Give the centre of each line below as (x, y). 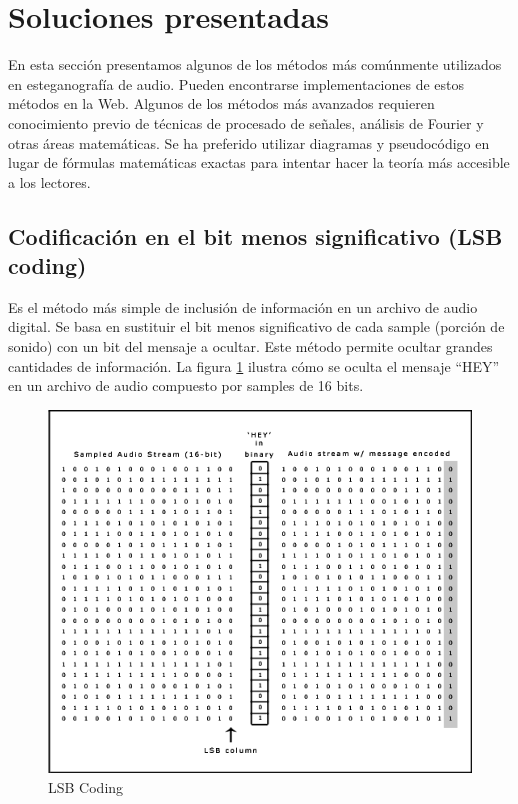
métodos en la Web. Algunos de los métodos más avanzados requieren (221, 103)
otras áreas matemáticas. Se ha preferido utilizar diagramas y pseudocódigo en (249, 142)
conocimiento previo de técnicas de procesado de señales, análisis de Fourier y (246, 122)
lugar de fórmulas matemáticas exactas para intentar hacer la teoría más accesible (259, 162)
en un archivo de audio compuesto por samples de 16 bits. (186, 385)
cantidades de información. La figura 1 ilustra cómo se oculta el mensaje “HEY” (254, 365)
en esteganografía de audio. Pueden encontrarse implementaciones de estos (236, 83)
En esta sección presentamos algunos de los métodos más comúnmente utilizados (255, 64)
